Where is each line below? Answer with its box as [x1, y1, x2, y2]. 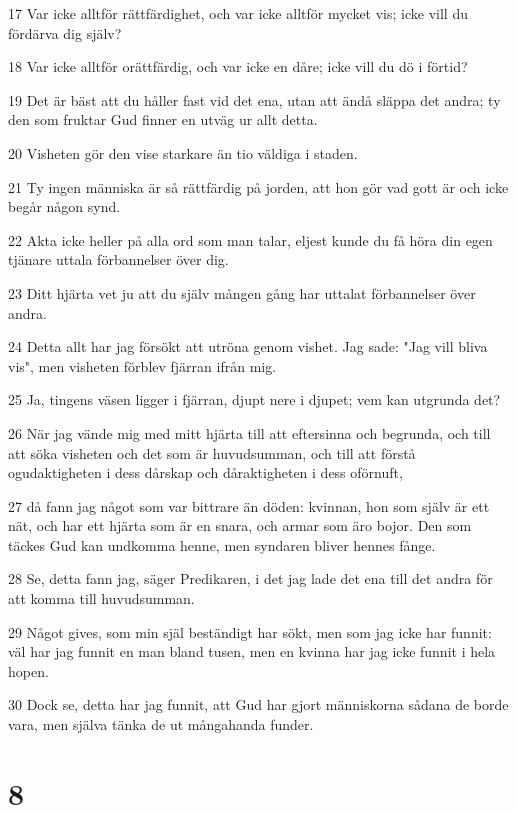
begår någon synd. [8, 196, 121, 217]
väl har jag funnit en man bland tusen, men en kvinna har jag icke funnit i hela [8, 641, 496, 662]
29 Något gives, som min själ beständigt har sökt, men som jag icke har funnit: [8, 621, 492, 642]
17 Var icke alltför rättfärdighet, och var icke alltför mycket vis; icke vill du [8, 3, 468, 23]
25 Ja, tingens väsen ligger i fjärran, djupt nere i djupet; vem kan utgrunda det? [8, 389, 501, 410]
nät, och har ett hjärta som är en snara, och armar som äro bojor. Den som [8, 515, 472, 536]
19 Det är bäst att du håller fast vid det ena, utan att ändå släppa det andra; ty [8, 89, 501, 110]
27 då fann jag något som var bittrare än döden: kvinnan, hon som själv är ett [8, 495, 490, 516]
